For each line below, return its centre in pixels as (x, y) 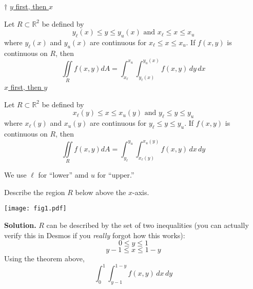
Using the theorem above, (44, 258)
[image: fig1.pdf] (35, 209)
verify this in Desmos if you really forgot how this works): (95, 235)
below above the (101, 192)
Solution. (20, 225)
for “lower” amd (63, 175)
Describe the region (35, 192)
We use (15, 175)
